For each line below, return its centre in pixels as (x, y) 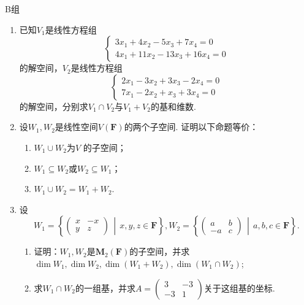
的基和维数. (173, 106)
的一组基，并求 (105, 288)
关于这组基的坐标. (239, 288)
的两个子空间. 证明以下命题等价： (191, 127)
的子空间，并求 (160, 251)
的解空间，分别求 (54, 106)
